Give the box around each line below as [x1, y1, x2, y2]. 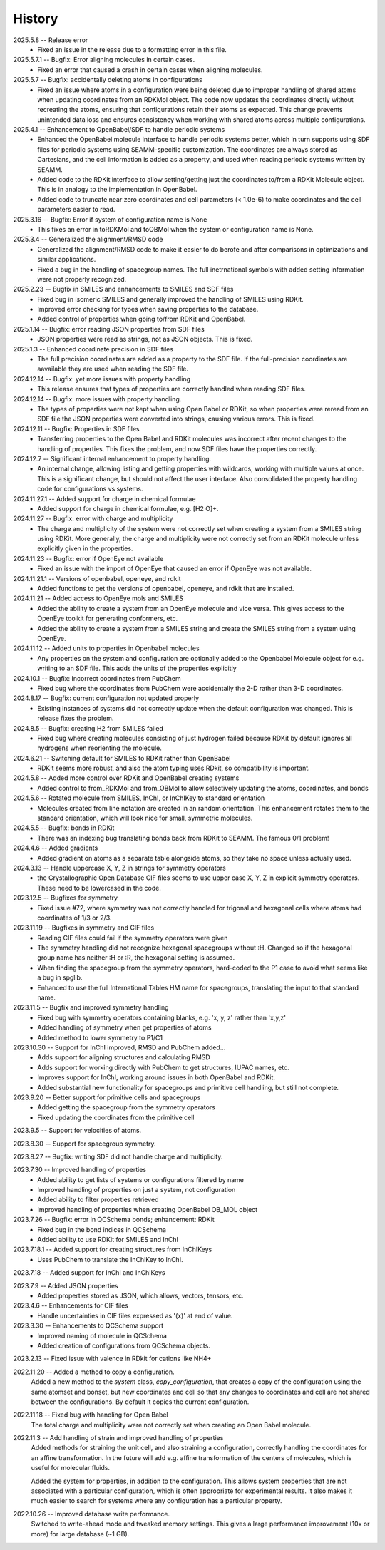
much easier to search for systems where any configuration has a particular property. [31, 1497, 282, 1505]
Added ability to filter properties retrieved [37, 1195, 159, 1204]
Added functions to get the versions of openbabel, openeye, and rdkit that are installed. [37, 585, 294, 593]
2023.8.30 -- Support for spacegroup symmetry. [13, 1139, 156, 1148]
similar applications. [37, 255, 96, 264]
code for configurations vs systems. [37, 485, 143, 493]
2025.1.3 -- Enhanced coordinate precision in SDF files [13, 344, 174, 353]
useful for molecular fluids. [31, 1464, 111, 1472]
